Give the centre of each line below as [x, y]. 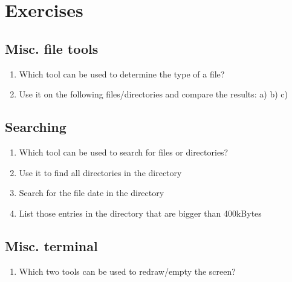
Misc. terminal [51, 245]
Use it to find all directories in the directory [100, 172]
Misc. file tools [52, 48]
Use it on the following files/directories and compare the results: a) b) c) [154, 94]
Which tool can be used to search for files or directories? [124, 152]
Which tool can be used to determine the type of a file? [122, 74]
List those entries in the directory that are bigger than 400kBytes [140, 213]
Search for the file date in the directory [92, 193]
